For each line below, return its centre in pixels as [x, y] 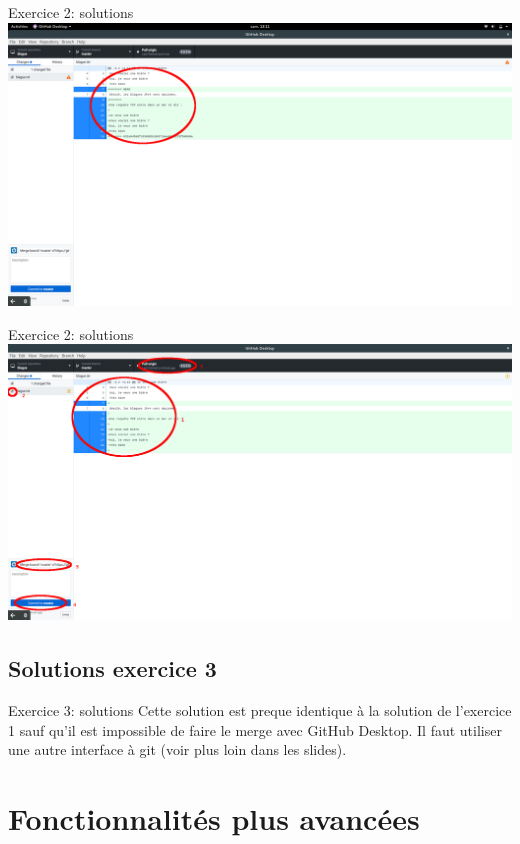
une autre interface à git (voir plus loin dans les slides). [177, 749]
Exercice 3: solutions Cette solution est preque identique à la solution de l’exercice [260, 710]
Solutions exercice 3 [112, 668]
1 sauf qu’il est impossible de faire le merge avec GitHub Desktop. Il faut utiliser [255, 729]
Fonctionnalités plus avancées [214, 818]
